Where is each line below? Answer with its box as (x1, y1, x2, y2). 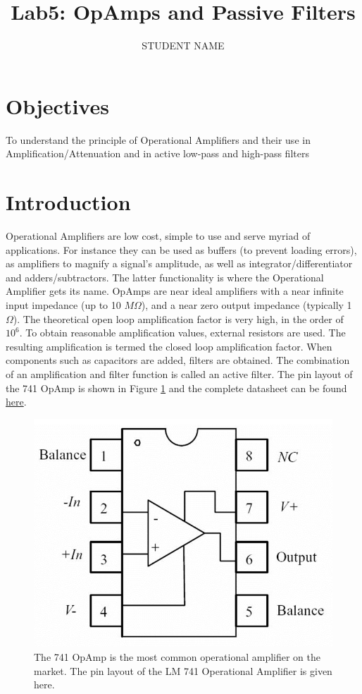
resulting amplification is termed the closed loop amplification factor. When (6, 339, 332, 353)
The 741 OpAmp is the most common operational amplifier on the (34, 649, 320, 664)
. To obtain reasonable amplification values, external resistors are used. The (19, 325, 346, 340)
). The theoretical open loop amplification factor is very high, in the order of (13, 311, 344, 326)
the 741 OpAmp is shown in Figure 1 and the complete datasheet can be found (6, 380, 347, 395)
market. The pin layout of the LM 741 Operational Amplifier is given (34, 663, 332, 678)
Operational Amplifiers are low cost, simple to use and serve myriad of (6, 228, 311, 243)
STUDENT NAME (142, 38, 225, 53)
